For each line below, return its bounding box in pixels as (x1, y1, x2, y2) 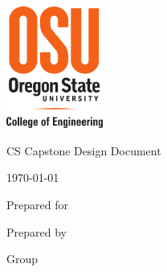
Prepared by (6, 223, 67, 240)
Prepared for (6, 196, 68, 212)
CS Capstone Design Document (6, 142, 161, 159)
